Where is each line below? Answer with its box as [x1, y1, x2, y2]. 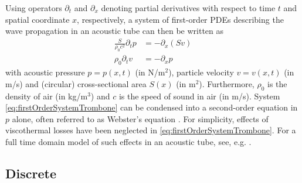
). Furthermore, [199, 77, 255, 89]
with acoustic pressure [5, 66, 85, 78]
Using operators [5, 2, 62, 13]
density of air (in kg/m [5, 89, 88, 102]
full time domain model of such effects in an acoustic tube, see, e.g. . [5, 136, 252, 148]
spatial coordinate [5, 13, 70, 25]
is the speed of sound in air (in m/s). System [118, 89, 280, 102]
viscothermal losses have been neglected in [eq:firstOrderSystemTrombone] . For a [5, 124, 296, 136]
